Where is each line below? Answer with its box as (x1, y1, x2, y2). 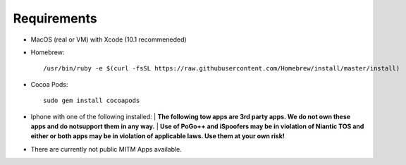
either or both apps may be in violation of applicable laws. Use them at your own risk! (30, 132, 285, 140)
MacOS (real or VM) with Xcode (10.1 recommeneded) (30, 35, 187, 44)
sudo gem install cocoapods (43, 97, 140, 105)
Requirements (13, 11, 98, 26)
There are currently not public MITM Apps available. (30, 145, 183, 153)
